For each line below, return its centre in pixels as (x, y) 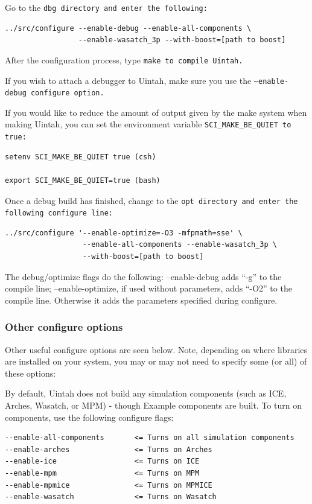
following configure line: (59, 213)
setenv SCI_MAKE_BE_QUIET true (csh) (81, 157)
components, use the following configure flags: (89, 417)
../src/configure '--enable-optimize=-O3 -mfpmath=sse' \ (124, 233)
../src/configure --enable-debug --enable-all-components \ (128, 28)
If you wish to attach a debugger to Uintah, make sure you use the (128, 80)
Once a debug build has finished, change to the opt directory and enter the (151, 200)
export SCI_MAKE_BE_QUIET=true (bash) (83, 180)
